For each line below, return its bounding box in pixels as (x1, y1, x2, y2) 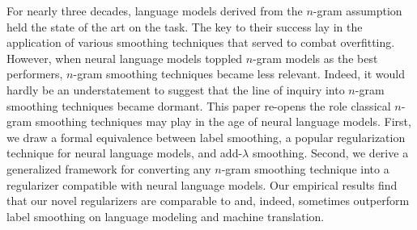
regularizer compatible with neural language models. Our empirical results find (6, 176, 398, 193)
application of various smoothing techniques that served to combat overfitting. (6, 34, 395, 51)
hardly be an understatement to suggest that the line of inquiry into (6, 81, 345, 98)
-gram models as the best (253, 49, 378, 66)
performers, (6, 65, 63, 82)
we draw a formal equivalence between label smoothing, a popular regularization (6, 128, 406, 145)
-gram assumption (313, 2, 402, 19)
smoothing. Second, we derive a (252, 144, 409, 161)
